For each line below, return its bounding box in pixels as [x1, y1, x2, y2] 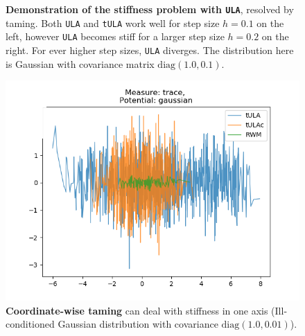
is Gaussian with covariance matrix [6, 56, 155, 71]
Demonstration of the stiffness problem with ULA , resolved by [6, 2, 294, 16]
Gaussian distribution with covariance [58, 317, 218, 331]
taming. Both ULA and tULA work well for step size [6, 15, 220, 30]
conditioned [6, 317, 55, 331]
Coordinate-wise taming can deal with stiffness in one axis [6, 303, 268, 317]
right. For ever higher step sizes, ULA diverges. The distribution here [6, 42, 294, 57]
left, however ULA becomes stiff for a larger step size [6, 29, 225, 44]
